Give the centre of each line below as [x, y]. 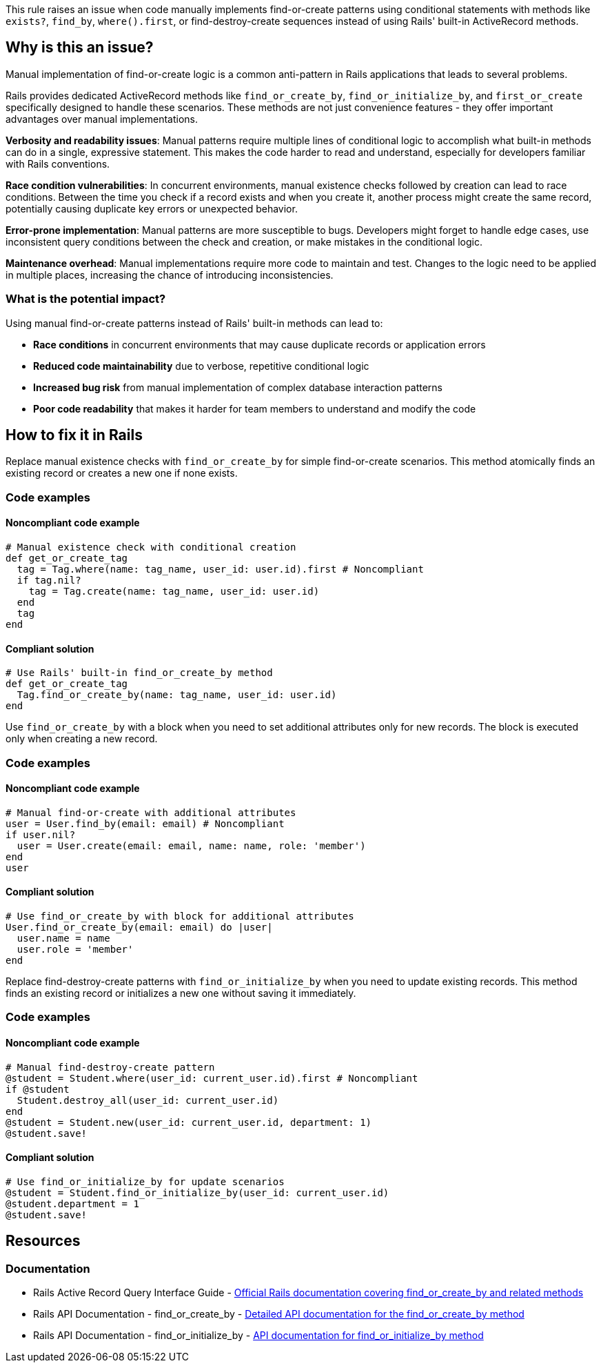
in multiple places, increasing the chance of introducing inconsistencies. [170, 275]
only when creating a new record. [82, 739]
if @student [38, 1089]
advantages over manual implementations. [102, 119]
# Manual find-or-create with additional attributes [151, 812]
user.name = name [63, 939]
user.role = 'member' [75, 950]
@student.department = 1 [72, 1203]
